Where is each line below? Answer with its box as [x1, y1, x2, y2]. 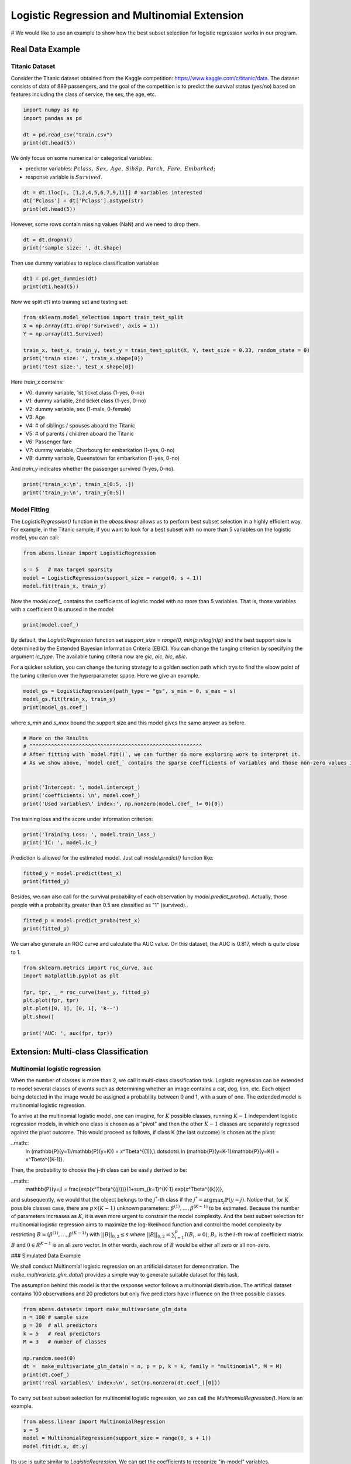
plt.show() [23, 1013, 54, 1020]
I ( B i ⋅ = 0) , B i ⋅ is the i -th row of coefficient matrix [184, 1230, 304, 1239]
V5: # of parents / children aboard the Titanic [25, 430, 135, 437]
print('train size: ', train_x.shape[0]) [23, 355, 144, 362]
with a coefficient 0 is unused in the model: [11, 606, 115, 613]
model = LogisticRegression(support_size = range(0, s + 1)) [23, 574, 202, 581]
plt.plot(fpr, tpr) [23, 997, 79, 1004]
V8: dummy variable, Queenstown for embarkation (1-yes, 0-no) [25, 454, 180, 462]
